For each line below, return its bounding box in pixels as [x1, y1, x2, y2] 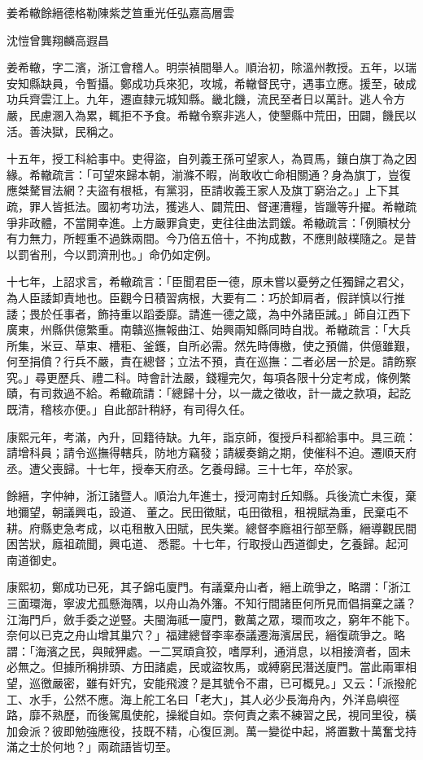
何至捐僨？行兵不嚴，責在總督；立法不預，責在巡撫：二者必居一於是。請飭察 [7, 353, 416, 370]
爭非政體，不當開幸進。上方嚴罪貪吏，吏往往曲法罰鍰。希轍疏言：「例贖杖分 [7, 213, 411, 231]
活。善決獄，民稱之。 [7, 122, 120, 139]
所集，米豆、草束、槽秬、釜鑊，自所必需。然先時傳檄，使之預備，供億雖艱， [7, 336, 416, 354]
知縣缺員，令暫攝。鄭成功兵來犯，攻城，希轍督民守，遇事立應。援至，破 [17, 74, 405, 91]
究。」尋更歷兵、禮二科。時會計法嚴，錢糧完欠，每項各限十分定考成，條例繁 [7, 368, 411, 385]
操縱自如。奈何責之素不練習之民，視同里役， [165, 706, 405, 723]
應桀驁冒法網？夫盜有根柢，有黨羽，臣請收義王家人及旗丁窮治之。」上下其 [7, 182, 399, 199]
